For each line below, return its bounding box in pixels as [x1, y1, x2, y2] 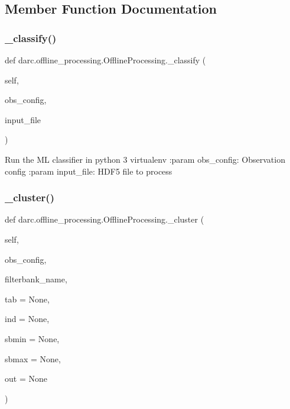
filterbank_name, [5, 273, 67, 285]
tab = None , [5, 292, 50, 305]
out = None [5, 372, 47, 385]
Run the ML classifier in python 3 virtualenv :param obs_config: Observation [5, 153, 285, 165]
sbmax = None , [5, 352, 61, 365]
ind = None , [5, 313, 50, 325]
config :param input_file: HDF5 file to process [5, 165, 172, 177]
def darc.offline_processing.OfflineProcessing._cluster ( [5, 213, 204, 226]
